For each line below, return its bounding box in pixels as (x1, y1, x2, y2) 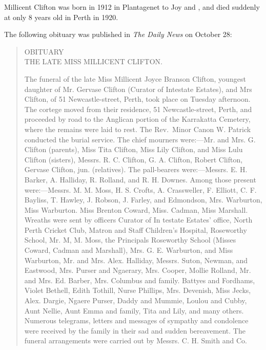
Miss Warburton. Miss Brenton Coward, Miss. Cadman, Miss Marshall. (24, 204, 248, 215)
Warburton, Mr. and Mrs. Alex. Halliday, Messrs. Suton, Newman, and (24, 254, 248, 265)
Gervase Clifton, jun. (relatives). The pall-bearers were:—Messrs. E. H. (24, 164, 248, 175)
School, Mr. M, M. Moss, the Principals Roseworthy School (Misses (24, 234, 236, 245)
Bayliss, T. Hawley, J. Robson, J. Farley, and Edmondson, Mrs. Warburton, (24, 194, 262, 205)
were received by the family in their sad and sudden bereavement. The (24, 325, 245, 336)
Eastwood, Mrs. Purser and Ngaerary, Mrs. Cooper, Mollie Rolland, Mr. (24, 265, 251, 275)
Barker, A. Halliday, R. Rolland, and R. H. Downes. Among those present (24, 174, 256, 185)
